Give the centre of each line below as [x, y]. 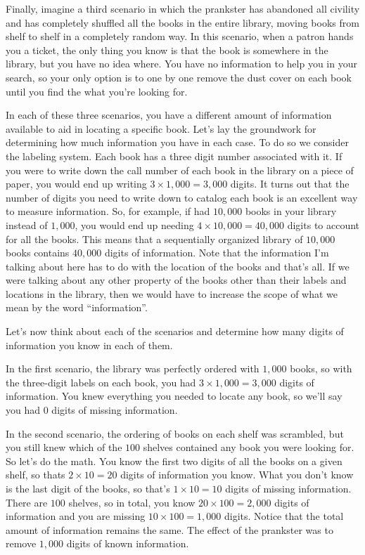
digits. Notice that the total [284, 516]
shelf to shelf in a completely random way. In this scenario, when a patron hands [180, 36]
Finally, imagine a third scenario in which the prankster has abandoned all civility [183, 8]
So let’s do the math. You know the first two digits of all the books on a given [174, 461]
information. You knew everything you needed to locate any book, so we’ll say [174, 396]
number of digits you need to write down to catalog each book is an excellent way [182, 197]
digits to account [324, 224]
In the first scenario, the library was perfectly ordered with [133, 368]
